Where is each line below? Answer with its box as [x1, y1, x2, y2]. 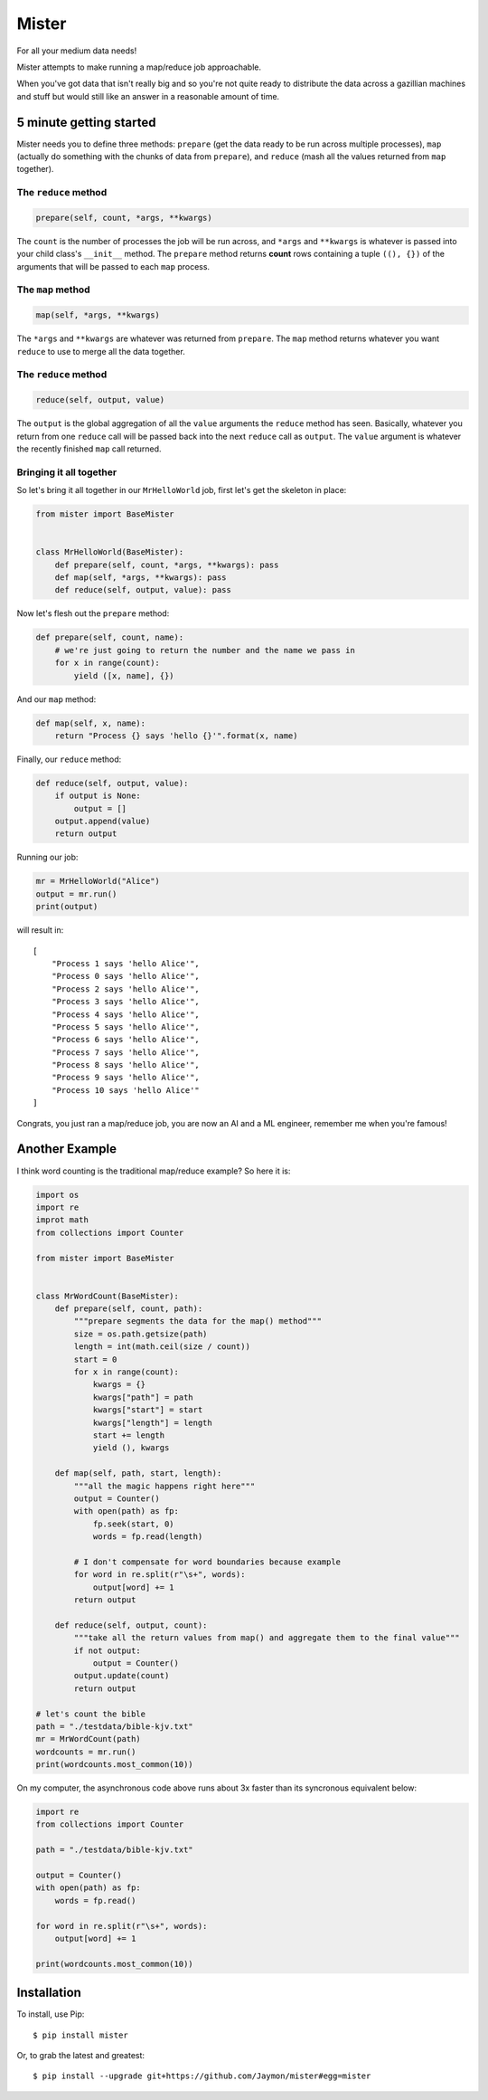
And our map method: [16, 693, 97, 705]
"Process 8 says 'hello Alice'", [51, 1060, 201, 1070]
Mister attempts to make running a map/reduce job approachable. [16, 62, 262, 72]
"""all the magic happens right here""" [73, 1480, 256, 1491]
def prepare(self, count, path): [54, 1304, 203, 1314]
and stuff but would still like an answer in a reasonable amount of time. [16, 90, 280, 101]
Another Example [16, 1141, 117, 1157]
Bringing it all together [16, 466, 117, 479]
